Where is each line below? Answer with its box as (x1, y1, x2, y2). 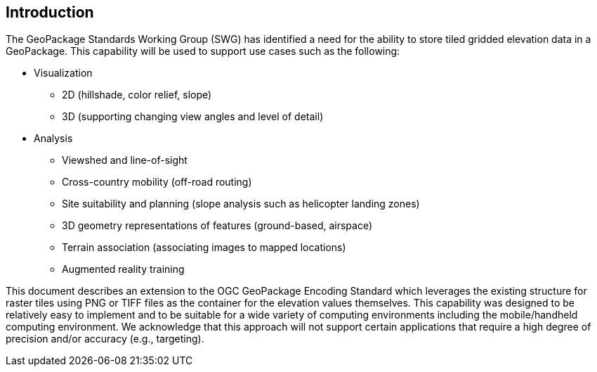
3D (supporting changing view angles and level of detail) (62, 110, 324, 123)
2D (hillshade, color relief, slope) (62, 89, 212, 101)
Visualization (34, 67, 93, 79)
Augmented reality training (62, 263, 185, 276)
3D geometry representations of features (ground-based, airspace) (62, 219, 373, 232)
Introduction (6, 4, 94, 21)
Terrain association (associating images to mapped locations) (62, 241, 346, 254)
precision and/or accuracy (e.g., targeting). (6, 333, 204, 345)
